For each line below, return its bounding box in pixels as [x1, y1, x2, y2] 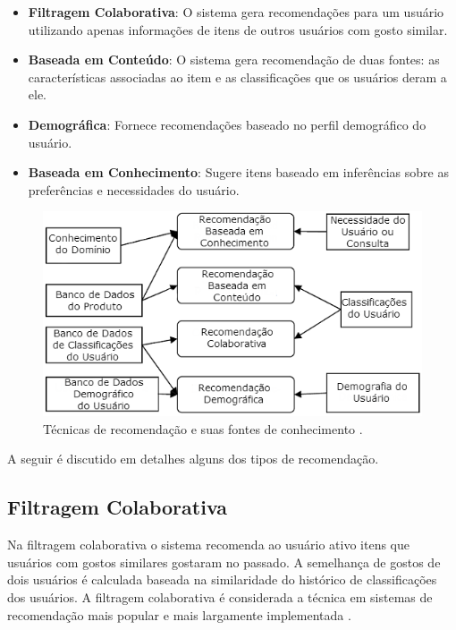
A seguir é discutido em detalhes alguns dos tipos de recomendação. [7, 449, 379, 468]
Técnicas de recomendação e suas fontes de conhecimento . [43, 419, 363, 438]
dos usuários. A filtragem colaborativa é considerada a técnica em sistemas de [7, 588, 433, 607]
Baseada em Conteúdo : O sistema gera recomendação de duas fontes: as [28, 50, 440, 69]
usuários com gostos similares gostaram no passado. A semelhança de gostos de [7, 552, 441, 571]
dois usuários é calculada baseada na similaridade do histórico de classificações [7, 570, 437, 589]
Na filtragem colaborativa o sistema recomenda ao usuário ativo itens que [7, 535, 410, 554]
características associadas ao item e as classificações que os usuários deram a [28, 67, 447, 86]
